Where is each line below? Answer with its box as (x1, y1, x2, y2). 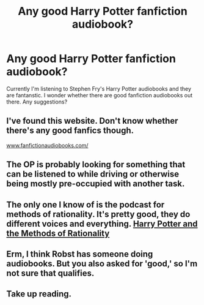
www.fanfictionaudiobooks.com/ (6, 141, 89, 149)
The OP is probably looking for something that (6, 159, 186, 170)
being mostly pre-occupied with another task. (6, 179, 185, 189)
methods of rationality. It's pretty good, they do (6, 209, 191, 219)
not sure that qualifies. (6, 268, 95, 278)
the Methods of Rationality (6, 228, 110, 238)
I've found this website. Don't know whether (6, 116, 178, 126)
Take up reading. (6, 289, 72, 299)
